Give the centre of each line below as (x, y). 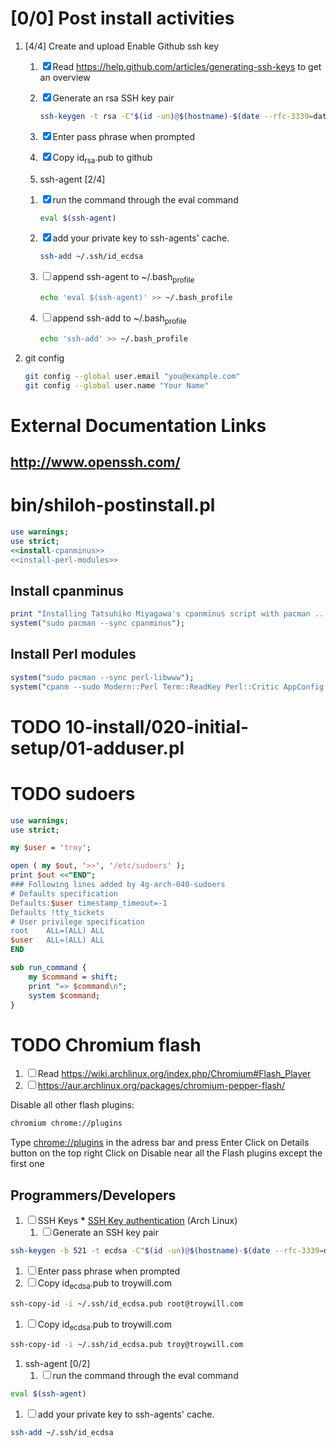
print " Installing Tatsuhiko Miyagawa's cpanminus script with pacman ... (169, 614)
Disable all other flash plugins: (72, 1105)
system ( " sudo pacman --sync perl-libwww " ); (102, 677)
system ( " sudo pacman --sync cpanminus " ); (98, 623)
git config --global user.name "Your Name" (117, 385)
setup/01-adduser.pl (97, 748)
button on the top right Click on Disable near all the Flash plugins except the (166, 1153)
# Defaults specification (64, 893)
